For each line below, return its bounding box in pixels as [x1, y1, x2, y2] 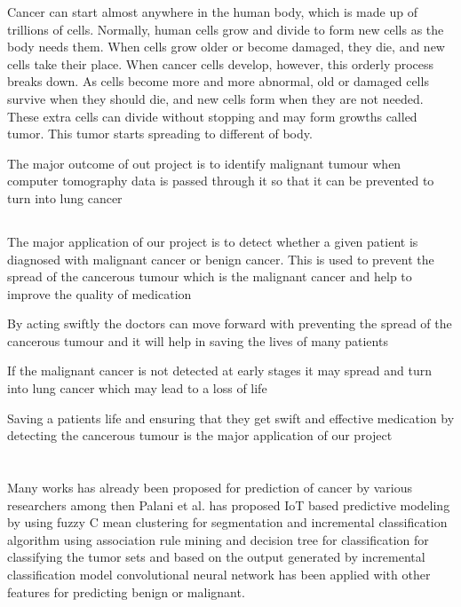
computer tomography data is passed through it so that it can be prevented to [7, 171, 434, 190]
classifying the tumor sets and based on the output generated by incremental [7, 548, 425, 566]
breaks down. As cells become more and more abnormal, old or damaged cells [7, 72, 429, 91]
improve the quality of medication [7, 284, 192, 303]
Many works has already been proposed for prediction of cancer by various [7, 478, 412, 497]
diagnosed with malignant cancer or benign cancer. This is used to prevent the [7, 249, 434, 268]
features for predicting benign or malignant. [7, 582, 245, 601]
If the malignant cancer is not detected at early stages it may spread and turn [7, 361, 432, 380]
